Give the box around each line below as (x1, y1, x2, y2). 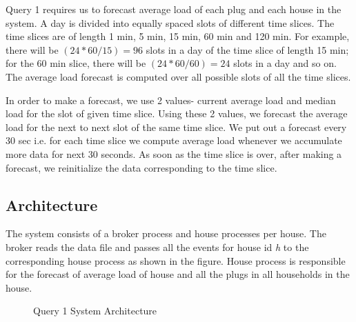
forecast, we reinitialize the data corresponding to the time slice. (6, 160, 277, 174)
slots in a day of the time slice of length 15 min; (146, 42, 349, 57)
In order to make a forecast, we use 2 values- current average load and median (6, 92, 336, 107)
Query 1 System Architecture (33, 303, 157, 318)
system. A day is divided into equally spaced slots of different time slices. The (6, 15, 335, 30)
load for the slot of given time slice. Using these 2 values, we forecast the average (6, 106, 348, 121)
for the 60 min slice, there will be (6, 56, 146, 70)
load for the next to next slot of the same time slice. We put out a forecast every (6, 119, 347, 134)
